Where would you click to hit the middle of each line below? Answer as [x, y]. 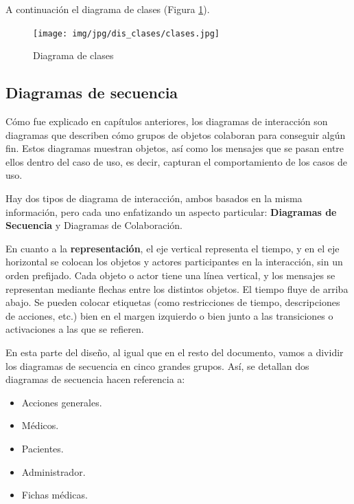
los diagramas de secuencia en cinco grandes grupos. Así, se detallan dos [157, 365]
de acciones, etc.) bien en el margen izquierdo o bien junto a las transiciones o [169, 315]
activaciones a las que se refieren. [75, 329]
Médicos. [40, 425]
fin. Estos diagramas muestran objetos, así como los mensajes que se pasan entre [175, 148]
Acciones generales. [62, 402]
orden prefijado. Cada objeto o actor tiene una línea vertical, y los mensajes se [170, 275]
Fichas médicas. [55, 495]
